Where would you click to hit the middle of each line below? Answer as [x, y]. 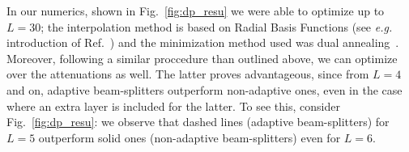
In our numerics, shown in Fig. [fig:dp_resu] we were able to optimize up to [196, 11]
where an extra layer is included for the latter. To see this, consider [173, 106]
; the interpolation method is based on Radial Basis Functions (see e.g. [217, 26]
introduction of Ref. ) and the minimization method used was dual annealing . [203, 42]
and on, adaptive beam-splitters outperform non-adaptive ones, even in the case [204, 89]
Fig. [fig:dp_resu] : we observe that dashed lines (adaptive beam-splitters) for [198, 122]
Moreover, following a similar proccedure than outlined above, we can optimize [202, 58]
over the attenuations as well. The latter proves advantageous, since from [188, 74]
